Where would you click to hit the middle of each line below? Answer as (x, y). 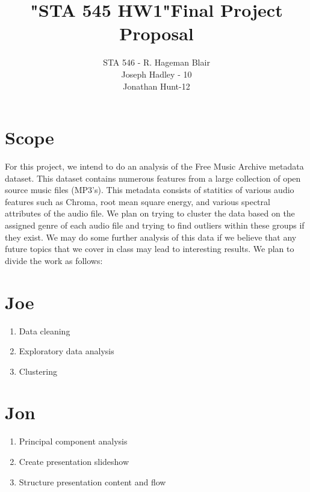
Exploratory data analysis (67, 351)
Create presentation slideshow (74, 461)
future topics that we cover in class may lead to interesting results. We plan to (150, 249)
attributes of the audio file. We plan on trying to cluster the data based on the (150, 213)
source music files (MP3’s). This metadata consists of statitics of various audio (150, 190)
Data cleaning (45, 331)
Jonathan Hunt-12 (157, 86)
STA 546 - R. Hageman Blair (157, 62)
